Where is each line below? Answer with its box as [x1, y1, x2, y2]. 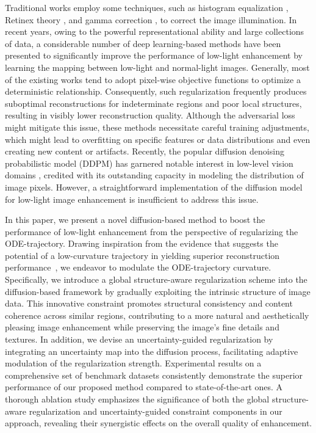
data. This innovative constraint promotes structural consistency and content [5, 297, 293, 310]
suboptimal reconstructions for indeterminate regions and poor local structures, [5, 96, 302, 109]
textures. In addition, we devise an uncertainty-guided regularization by [5, 333, 273, 346]
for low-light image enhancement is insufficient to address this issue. [5, 192, 259, 205]
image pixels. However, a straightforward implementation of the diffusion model [5, 180, 303, 193]
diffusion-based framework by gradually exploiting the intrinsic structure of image [5, 285, 311, 297]
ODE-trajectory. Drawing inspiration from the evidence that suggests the [5, 237, 278, 250]
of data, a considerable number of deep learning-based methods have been [5, 37, 281, 49]
